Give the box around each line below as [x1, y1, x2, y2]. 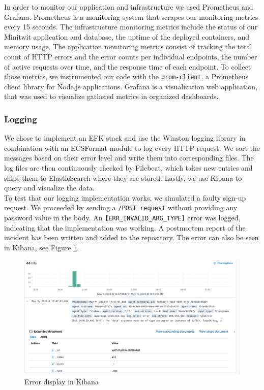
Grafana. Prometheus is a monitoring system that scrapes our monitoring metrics [4, 11, 258, 22]
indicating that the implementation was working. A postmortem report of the [4, 222, 246, 233]
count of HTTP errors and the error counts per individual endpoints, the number [4, 51, 257, 61]
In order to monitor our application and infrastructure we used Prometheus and [4, 2, 253, 12]
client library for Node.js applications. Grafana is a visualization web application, [4, 81, 258, 91]
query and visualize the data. [4, 182, 95, 193]
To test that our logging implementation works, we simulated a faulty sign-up [4, 192, 246, 203]
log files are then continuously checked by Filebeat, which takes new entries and [4, 162, 253, 173]
